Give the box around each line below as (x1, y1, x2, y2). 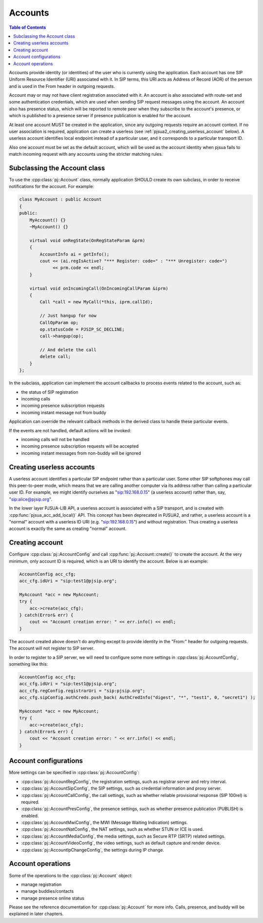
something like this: (9, 661, 48, 667)
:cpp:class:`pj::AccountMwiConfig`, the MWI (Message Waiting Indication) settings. (21, 819, 188, 825)
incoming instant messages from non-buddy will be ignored (21, 450, 141, 456)
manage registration (21, 881, 62, 887)
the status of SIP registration (21, 389, 79, 395)
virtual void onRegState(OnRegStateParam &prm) (29, 237, 146, 243)
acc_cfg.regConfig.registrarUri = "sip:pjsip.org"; (19, 688, 146, 693)
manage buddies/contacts (21, 888, 74, 894)
